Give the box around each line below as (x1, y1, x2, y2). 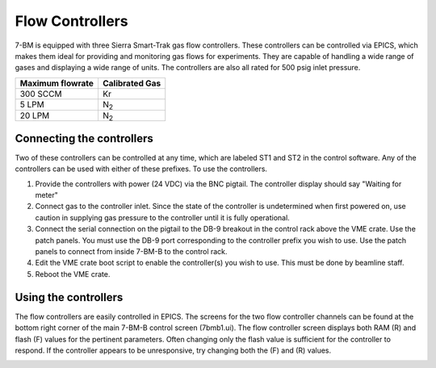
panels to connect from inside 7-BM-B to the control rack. (35, 247, 228, 257)
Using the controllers (15, 291, 124, 304)
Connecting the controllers (15, 132, 153, 145)
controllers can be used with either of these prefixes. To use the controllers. (15, 164, 268, 174)
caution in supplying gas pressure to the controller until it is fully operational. (35, 212, 290, 222)
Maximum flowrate (19, 77, 94, 89)
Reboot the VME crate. (35, 269, 111, 278)
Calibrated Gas (102, 77, 161, 89)
